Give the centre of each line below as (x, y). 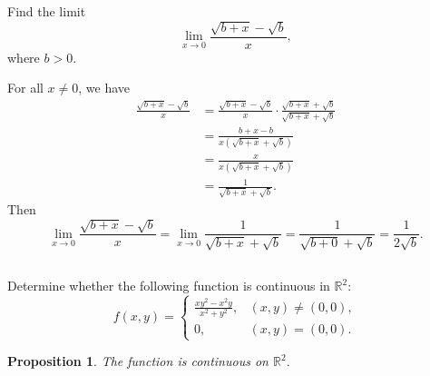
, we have (104, 88)
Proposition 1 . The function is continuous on (138, 361)
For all (25, 88)
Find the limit (47, 11)
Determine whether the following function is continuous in (169, 286)
